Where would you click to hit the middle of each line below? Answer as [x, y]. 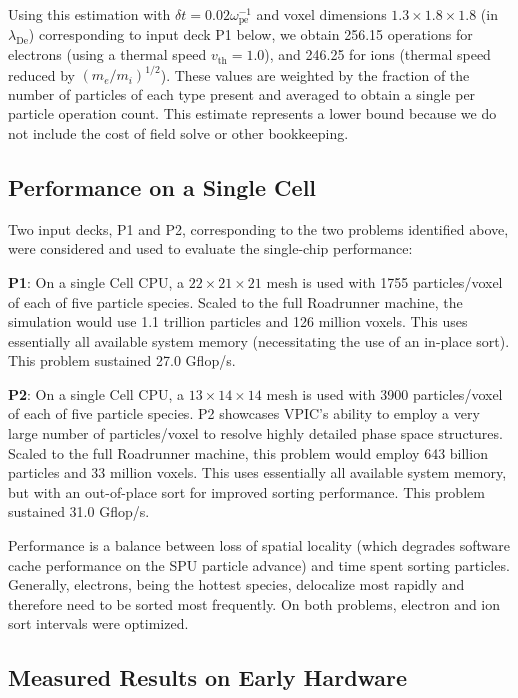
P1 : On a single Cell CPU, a [96, 281]
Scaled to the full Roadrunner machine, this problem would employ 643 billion [248, 452]
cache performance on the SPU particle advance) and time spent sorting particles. [259, 564]
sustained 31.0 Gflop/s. [79, 511]
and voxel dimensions [321, 14]
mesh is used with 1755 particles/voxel [384, 281]
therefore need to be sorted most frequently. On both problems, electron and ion [254, 603]
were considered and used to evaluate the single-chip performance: [210, 248]
